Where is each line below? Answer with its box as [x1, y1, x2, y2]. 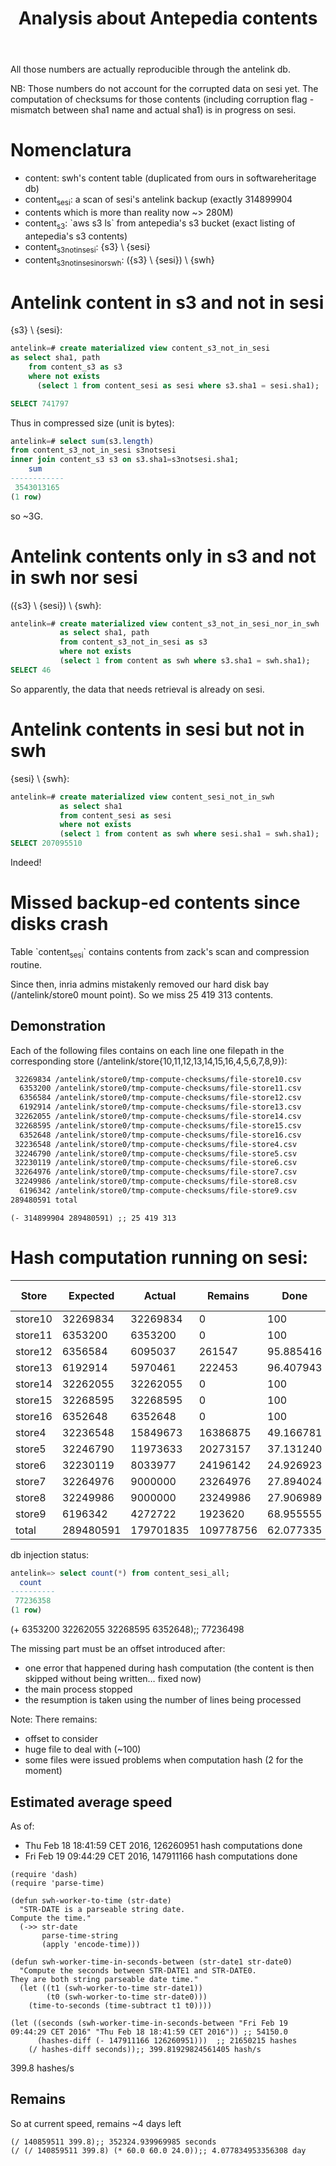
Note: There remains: [10, 1713, 98, 1726]
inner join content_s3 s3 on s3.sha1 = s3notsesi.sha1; [10, 455, 240, 465]
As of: [10, 1820, 35, 1832]
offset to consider [24, 1733, 98, 1745]
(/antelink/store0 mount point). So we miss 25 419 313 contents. [10, 988, 274, 1001]
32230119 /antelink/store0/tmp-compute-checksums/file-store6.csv [14, 1158, 298, 1168]
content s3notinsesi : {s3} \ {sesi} [24, 240, 151, 255]
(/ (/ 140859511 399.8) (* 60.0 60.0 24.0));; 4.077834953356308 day [10, 2145, 307, 2156]
